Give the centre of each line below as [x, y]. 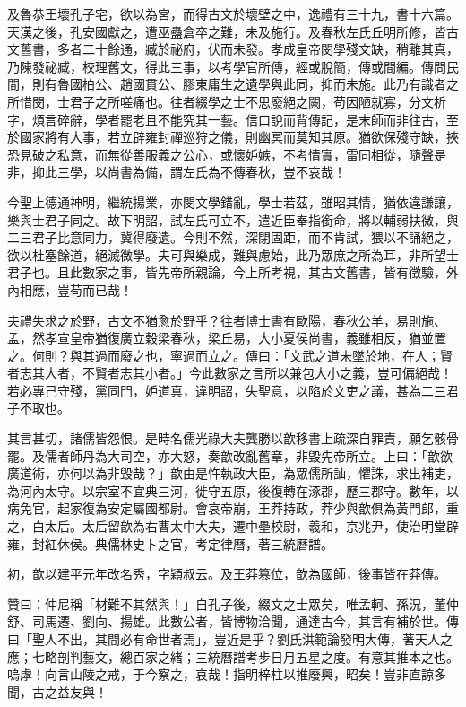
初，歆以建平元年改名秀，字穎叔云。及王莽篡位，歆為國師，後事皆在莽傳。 [227, 574]
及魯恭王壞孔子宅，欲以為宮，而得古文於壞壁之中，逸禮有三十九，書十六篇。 [233, 13]
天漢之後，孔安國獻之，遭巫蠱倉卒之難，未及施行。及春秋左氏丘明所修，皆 [227, 31]
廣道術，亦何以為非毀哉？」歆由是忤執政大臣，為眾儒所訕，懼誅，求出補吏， [233, 473]
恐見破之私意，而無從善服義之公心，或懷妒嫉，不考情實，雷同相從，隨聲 [220, 154]
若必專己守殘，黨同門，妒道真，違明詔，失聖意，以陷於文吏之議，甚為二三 [227, 390]
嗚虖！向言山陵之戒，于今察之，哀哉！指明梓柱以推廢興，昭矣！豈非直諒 [220, 674]
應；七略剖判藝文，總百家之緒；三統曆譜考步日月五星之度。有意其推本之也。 [233, 656]
